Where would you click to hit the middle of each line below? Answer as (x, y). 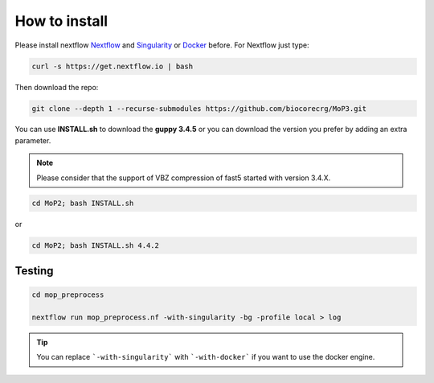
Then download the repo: (57, 87)
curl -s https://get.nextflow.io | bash (112, 66)
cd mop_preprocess (68, 295)
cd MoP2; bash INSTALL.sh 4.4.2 (96, 245)
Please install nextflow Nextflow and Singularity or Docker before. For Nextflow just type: (162, 45)
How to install (61, 21)
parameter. (33, 140)
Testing (34, 271)
